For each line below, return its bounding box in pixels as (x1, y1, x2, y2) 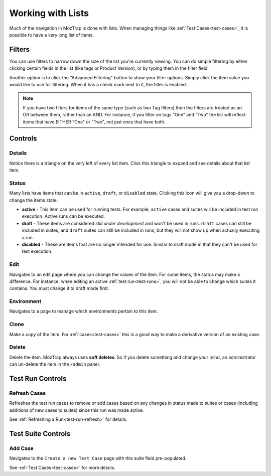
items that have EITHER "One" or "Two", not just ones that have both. (23, 118, 166, 125)
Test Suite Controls (9, 429, 71, 438)
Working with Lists (9, 8, 89, 19)
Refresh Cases (9, 389, 46, 396)
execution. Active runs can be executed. (22, 213, 105, 219)
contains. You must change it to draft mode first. (9, 285, 109, 291)
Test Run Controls (9, 374, 67, 383)
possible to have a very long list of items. (9, 32, 94, 38)
